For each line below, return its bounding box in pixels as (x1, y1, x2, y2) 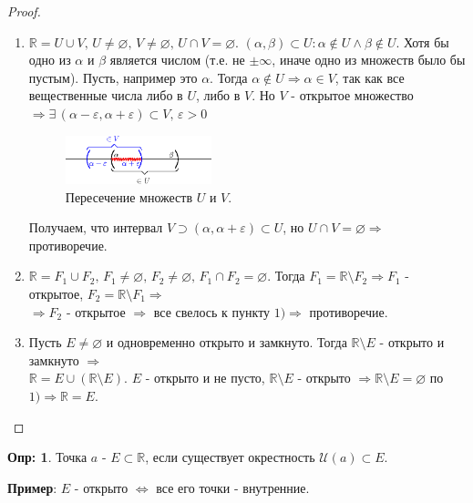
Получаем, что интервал (28, 218, 163, 237)
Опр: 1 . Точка (7, 447, 87, 467)
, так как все (334, 67, 405, 87)
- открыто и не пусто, (145, 368, 265, 387)
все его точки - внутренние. (156, 477, 310, 497)
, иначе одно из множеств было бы (272, 50, 466, 69)
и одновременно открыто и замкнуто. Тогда (106, 333, 347, 352)
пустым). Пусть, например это (28, 67, 198, 87)
